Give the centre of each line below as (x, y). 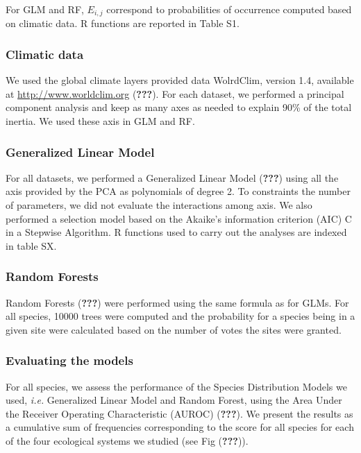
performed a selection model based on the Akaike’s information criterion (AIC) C (179, 218)
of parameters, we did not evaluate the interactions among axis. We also (159, 205)
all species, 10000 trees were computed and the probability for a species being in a (180, 316)
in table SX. (31, 245)
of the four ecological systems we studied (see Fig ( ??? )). (127, 441)
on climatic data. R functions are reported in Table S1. (123, 23)
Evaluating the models (69, 360)
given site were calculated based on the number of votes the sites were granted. (174, 329)
